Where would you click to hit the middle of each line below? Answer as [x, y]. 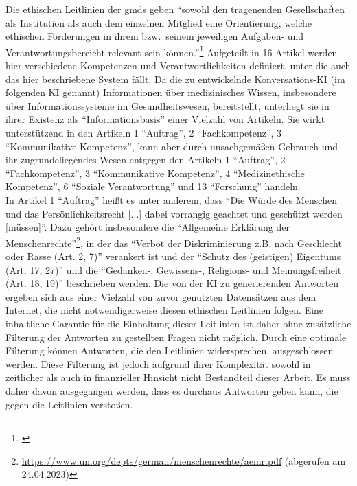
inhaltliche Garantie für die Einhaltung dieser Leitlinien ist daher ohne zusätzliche [178, 323]
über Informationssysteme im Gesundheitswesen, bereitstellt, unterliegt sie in [168, 105]
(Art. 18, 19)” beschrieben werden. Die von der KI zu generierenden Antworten [172, 283]
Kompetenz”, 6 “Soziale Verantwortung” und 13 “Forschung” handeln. [153, 186]
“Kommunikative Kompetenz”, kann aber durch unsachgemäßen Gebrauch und [172, 146]
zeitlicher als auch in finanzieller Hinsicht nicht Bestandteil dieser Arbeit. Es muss [178, 377]
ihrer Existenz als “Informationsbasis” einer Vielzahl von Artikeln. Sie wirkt [165, 119]
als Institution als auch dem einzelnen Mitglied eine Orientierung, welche [159, 22]
